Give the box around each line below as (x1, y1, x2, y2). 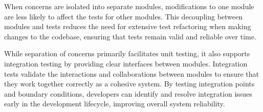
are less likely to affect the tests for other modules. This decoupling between (4, 11, 243, 21)
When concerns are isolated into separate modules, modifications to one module (4, 1, 254, 11)
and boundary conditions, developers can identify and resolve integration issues (4, 88, 252, 99)
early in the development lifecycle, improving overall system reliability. (4, 98, 225, 109)
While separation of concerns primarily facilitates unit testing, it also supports (4, 48, 250, 59)
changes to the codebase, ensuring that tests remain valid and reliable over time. (4, 31, 256, 41)
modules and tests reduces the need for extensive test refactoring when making (4, 21, 251, 32)
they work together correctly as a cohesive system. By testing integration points (4, 78, 255, 89)
